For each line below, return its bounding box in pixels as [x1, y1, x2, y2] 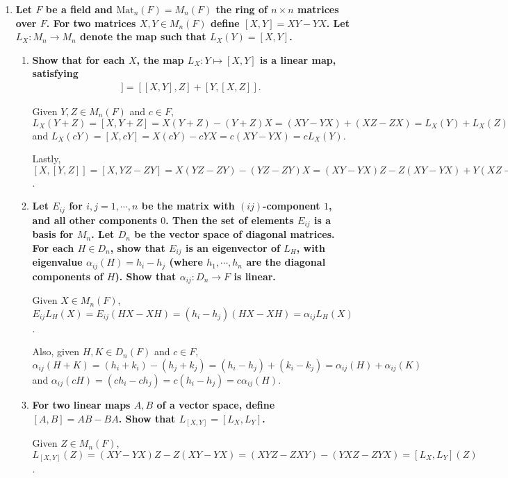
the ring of [215, 2, 268, 16]
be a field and [45, 2, 113, 16]
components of [32, 268, 104, 283]
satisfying [32, 66, 79, 80]
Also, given [32, 344, 79, 359]
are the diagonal [246, 255, 326, 269]
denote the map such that [80, 29, 206, 44]
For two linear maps [32, 398, 131, 412]
